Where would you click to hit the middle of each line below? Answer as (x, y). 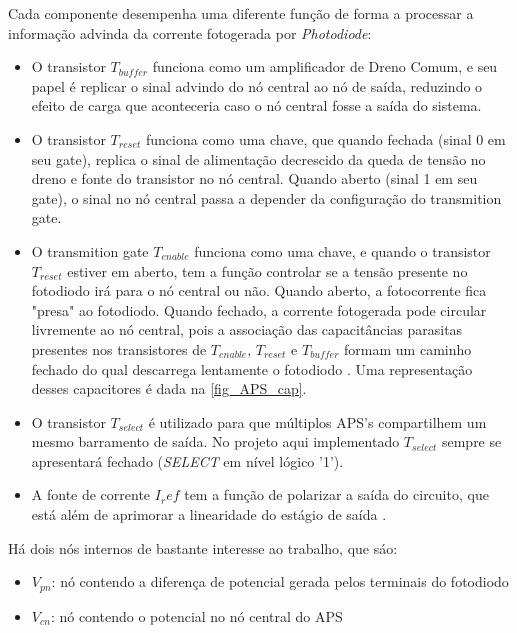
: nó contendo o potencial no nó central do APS (196, 615)
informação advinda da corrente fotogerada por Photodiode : (190, 32)
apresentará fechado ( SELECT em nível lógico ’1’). (187, 460)
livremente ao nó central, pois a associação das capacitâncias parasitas (247, 329)
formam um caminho (408, 348)
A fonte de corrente (91, 494)
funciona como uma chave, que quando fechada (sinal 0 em (325, 138)
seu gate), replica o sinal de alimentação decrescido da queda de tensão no (258, 158)
